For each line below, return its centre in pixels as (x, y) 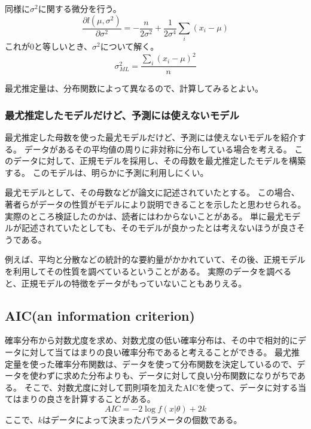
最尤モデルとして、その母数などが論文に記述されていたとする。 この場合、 (152, 192)
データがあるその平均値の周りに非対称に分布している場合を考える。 (158, 149)
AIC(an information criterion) (100, 315)
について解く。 (129, 46)
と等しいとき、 (63, 46)
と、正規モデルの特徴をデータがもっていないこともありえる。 (126, 283)
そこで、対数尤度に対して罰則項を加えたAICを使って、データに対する (161, 387)
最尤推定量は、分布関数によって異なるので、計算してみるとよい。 (134, 88)
